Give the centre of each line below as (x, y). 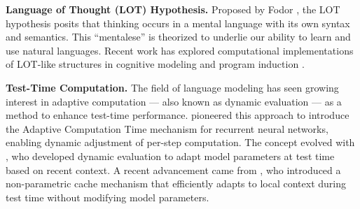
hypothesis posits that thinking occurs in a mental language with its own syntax (178, 23)
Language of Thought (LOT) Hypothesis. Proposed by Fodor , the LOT (173, 9)
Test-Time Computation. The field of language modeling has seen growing (172, 87)
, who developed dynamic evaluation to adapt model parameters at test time (170, 156)
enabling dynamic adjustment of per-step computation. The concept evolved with (180, 142)
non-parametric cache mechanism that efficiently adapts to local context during (176, 183)
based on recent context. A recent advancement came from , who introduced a (173, 170)
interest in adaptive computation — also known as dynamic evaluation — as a (174, 101)
